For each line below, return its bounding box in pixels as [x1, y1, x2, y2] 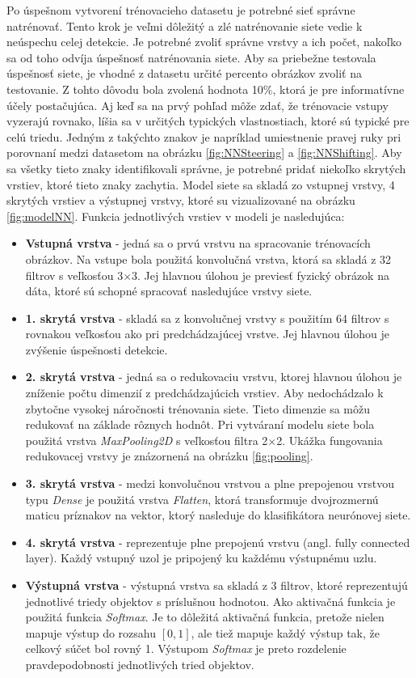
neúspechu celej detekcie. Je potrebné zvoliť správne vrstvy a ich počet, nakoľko [6, 33, 401, 50]
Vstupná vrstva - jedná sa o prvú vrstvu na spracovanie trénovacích [25, 235, 371, 252]
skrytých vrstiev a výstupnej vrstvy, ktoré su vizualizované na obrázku [6, 192, 355, 209]
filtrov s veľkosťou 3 [25, 266, 124, 283]
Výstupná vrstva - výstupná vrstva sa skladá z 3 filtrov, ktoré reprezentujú [25, 577, 408, 593]
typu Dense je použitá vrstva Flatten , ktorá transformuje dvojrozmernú [25, 490, 379, 507]
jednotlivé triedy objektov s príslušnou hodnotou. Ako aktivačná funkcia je [25, 592, 396, 609]
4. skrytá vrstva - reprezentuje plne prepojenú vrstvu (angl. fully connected [25, 533, 410, 550]
